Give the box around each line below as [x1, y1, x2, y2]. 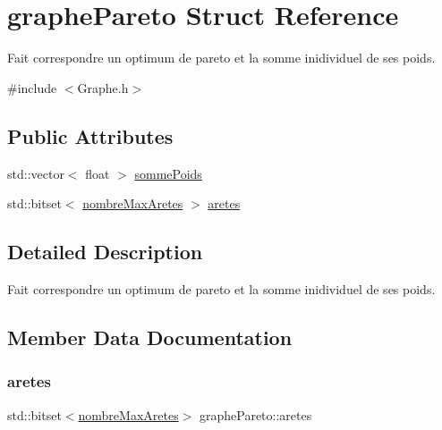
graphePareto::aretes [199, 405, 312, 424]
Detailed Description [7, 238, 203, 266]
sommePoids [134, 164, 202, 182]
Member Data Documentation [7, 323, 293, 350]
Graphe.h [77, 78, 129, 97]
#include [7, 78, 57, 97]
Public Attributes [7, 122, 174, 149]
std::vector [7, 164, 64, 182]
